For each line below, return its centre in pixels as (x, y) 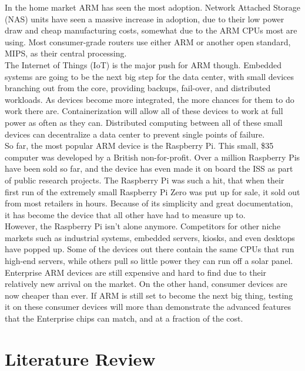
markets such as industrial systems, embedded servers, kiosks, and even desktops (150, 237)
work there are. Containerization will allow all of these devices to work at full (144, 111)
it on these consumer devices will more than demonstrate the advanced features (148, 307)
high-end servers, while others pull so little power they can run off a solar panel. (149, 261)
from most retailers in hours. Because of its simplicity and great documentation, (149, 203)
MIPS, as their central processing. (66, 53)
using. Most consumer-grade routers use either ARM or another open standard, (148, 41)
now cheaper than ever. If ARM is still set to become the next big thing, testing (149, 295)
